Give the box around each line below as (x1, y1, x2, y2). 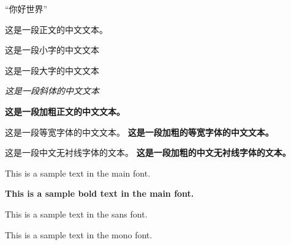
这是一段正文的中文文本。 (5, 23, 108, 35)
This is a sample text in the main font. (5, 166, 151, 179)
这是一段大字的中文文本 (5, 64, 99, 76)
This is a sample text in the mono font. (5, 228, 153, 241)
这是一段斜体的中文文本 (5, 84, 99, 97)
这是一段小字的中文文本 (5, 43, 99, 56)
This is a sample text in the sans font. (5, 207, 148, 220)
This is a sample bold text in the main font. (5, 187, 194, 200)
